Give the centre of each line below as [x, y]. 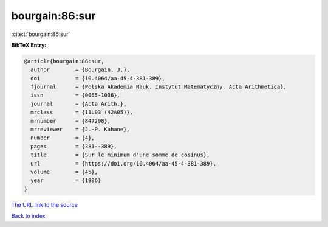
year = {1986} [66, 180]
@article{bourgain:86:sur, [64, 61]
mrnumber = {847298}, [71, 121]
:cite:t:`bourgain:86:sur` [41, 34]
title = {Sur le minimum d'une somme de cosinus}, [120, 155]
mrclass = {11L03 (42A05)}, [82, 112]
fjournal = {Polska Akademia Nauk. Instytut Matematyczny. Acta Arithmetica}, [159, 87]
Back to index [28, 216]
